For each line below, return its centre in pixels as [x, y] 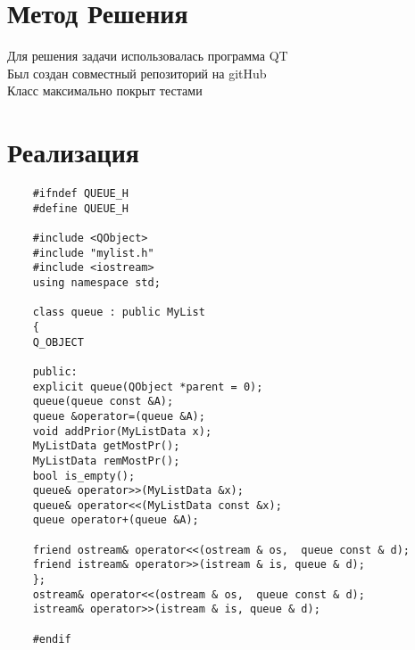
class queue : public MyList [119, 313]
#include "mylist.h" [93, 253]
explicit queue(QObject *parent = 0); [148, 387]
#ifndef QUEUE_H [81, 194]
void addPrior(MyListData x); [122, 431]
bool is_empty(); [84, 476]
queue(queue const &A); [103, 402]
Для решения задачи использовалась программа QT [148, 56]
